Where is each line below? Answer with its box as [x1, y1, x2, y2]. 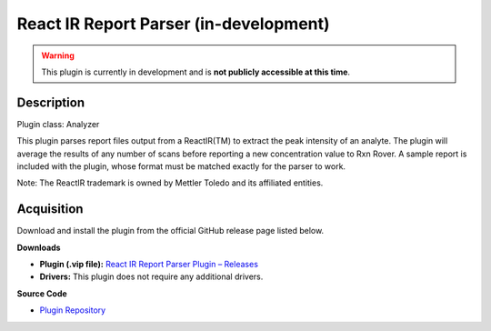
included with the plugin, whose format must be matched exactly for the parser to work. [16, 161, 346, 172]
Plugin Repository [39, 305, 106, 316]
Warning [41, 50, 75, 61]
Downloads [16, 242, 61, 253]
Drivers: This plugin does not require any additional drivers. [39, 271, 264, 282]
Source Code [16, 287, 67, 299]
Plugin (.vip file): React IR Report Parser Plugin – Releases [39, 259, 259, 270]
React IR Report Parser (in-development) [16, 14, 331, 34]
